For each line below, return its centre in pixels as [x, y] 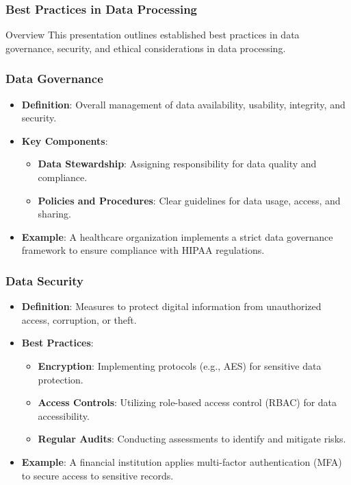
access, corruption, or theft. [79, 319]
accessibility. [64, 415]
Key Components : [65, 140]
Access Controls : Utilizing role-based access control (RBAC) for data [187, 402]
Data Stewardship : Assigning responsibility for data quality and [177, 164]
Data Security [44, 280]
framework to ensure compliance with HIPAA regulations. [143, 250]
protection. [61, 379]
